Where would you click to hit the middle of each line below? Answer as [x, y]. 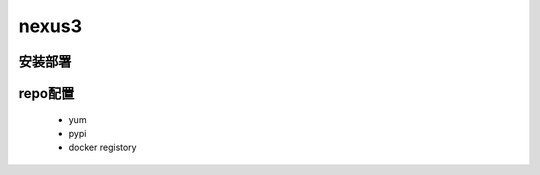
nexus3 [50, 26]
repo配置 [46, 93]
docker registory [102, 147]
